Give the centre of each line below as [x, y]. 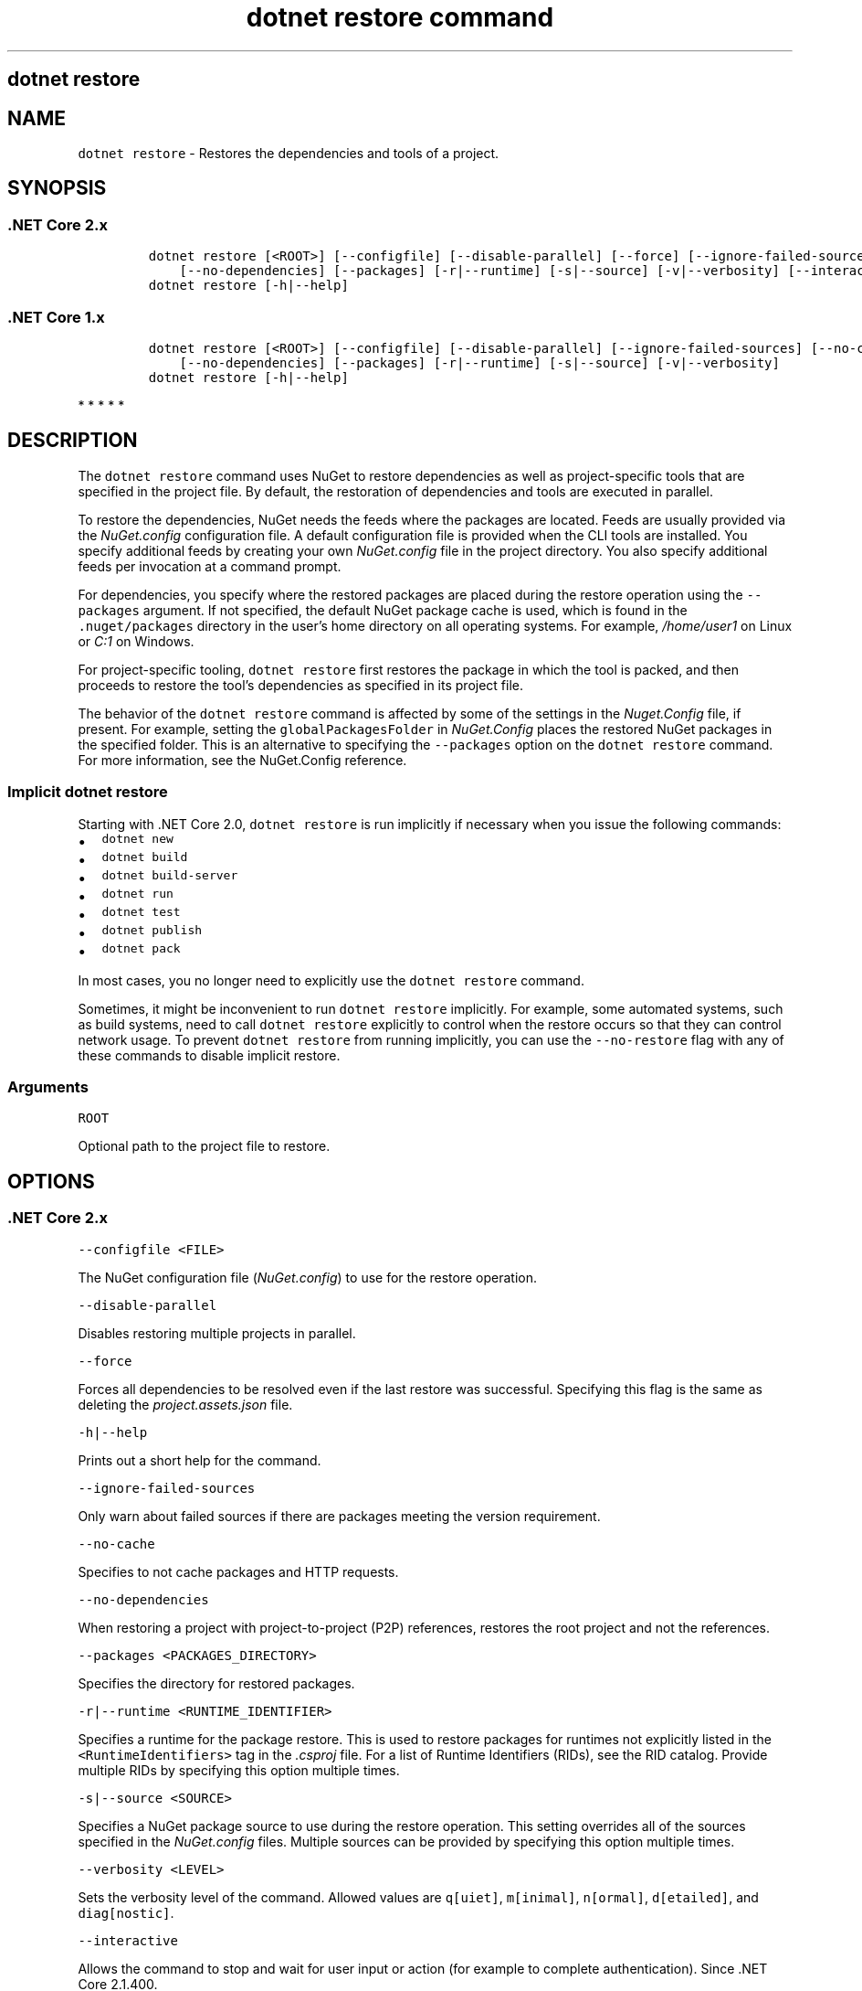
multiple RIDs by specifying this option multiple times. [239, 1770]
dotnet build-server [170, 875]
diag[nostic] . [126, 1912]
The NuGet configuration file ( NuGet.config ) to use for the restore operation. [307, 1277]
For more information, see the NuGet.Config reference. [242, 760]
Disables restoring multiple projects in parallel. [217, 1333]
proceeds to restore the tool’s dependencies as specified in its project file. [301, 685]
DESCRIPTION [73, 441]
